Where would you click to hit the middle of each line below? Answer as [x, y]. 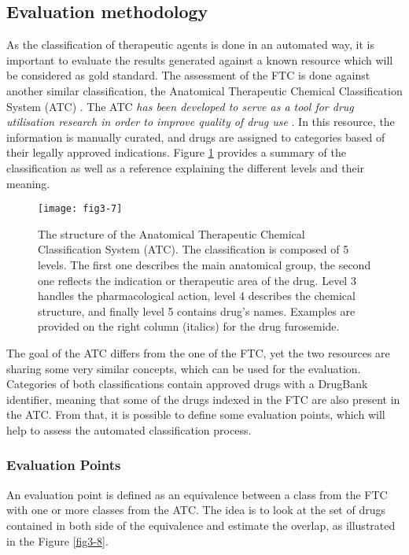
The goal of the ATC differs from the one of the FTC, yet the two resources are [198, 352]
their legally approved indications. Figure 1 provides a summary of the [176, 152]
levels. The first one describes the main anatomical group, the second [204, 264]
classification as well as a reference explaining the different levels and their [186, 167]
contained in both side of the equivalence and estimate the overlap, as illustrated [201, 525]
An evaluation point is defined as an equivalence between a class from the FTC [197, 494]
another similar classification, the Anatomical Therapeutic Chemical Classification [204, 90]
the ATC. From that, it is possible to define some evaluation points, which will [196, 414]
